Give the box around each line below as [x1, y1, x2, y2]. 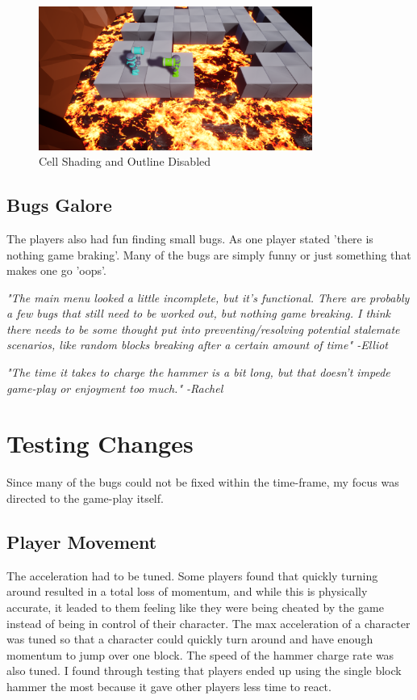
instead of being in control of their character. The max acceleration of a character [6, 614, 411, 631]
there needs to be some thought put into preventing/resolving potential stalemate [6, 320, 400, 337]
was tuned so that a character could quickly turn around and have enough [6, 630, 373, 647]
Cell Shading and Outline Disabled [39, 153, 211, 170]
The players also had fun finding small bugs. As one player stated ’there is [6, 230, 373, 247]
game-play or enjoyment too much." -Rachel [6, 379, 223, 396]
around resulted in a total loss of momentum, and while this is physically [6, 583, 368, 600]
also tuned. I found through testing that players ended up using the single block [6, 662, 402, 679]
